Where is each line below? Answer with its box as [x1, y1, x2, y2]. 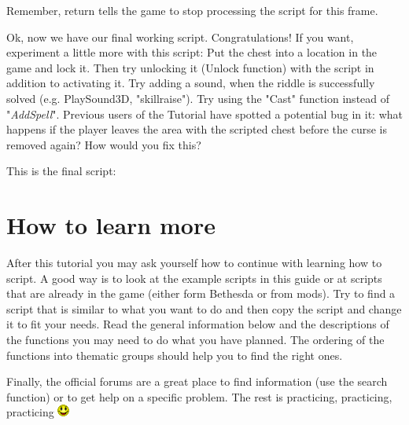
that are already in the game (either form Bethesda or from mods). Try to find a [6, 285, 396, 302]
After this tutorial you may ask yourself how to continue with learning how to [6, 255, 382, 271]
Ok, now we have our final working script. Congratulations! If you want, [6, 28, 354, 45]
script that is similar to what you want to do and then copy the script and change [6, 300, 402, 317]
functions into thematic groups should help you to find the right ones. [6, 346, 343, 363]
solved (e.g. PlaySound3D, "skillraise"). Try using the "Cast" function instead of [6, 90, 390, 106]
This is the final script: [6, 163, 116, 179]
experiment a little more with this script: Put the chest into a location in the [6, 44, 378, 60]
